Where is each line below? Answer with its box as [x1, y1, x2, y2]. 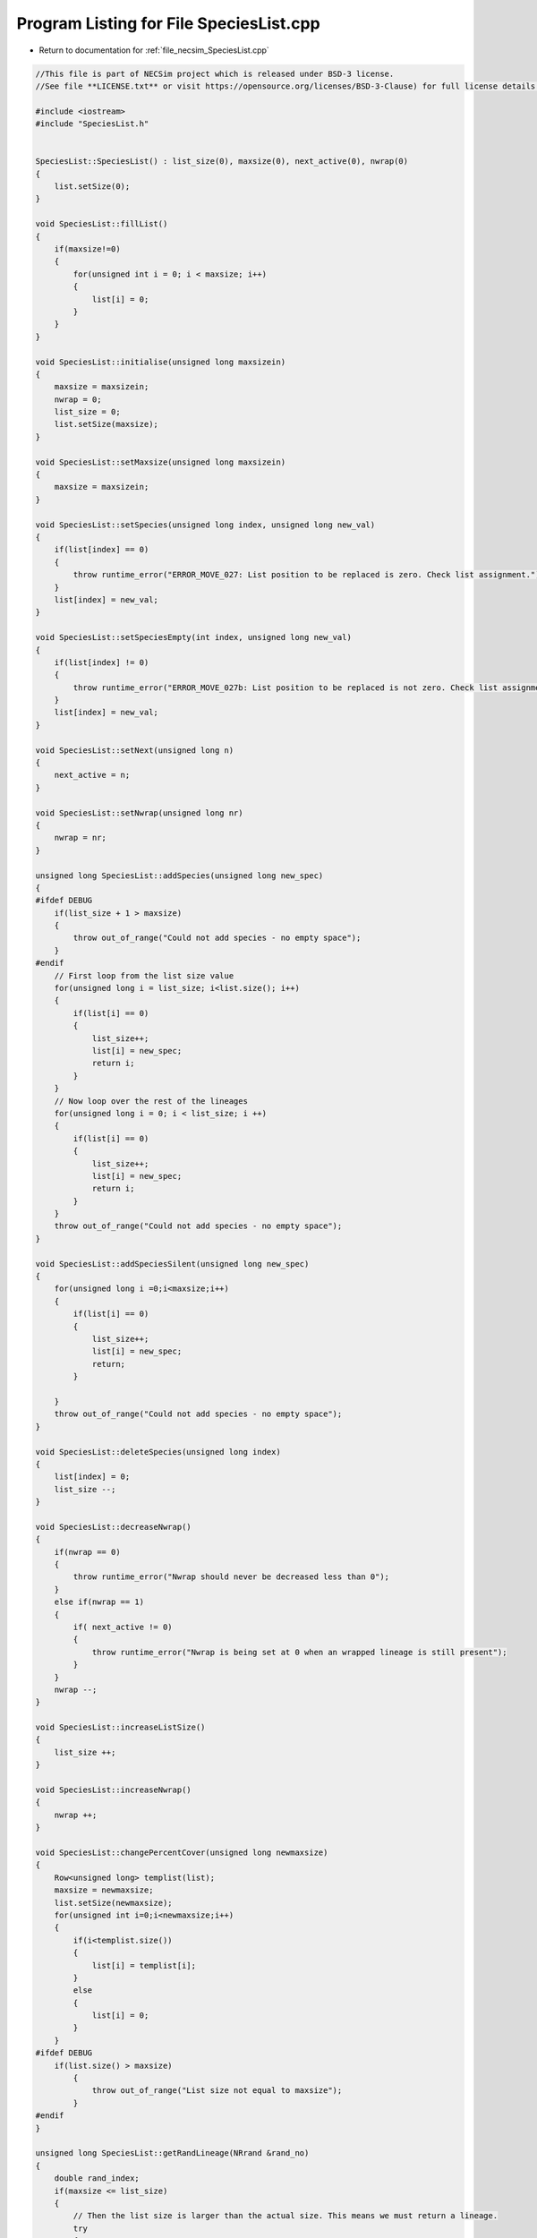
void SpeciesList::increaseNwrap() [35, 1785, 192, 1795]
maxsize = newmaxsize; [54, 1885, 154, 1895]
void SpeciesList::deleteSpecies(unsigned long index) [35, 1447, 281, 1456]
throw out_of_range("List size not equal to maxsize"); [91, 2086, 343, 2096]
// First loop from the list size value [54, 970, 234, 980]
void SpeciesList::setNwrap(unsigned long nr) [35, 807, 243, 818]
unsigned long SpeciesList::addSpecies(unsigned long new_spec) [35, 870, 324, 881]
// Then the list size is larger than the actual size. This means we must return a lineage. [72, 2211, 499, 2221]
